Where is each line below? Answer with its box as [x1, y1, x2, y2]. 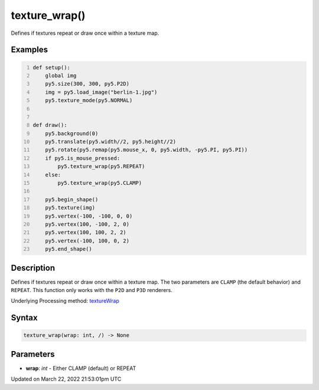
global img [45, 72, 77, 79]
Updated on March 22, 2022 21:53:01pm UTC [11, 375, 122, 383]
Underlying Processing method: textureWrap [11, 297, 119, 304]
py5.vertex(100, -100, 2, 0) [45, 221, 130, 227]
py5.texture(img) [45, 204, 96, 211]
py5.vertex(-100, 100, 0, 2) [45, 237, 130, 244]
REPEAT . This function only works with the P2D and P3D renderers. [11, 287, 172, 294]
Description [11, 263, 56, 273]
